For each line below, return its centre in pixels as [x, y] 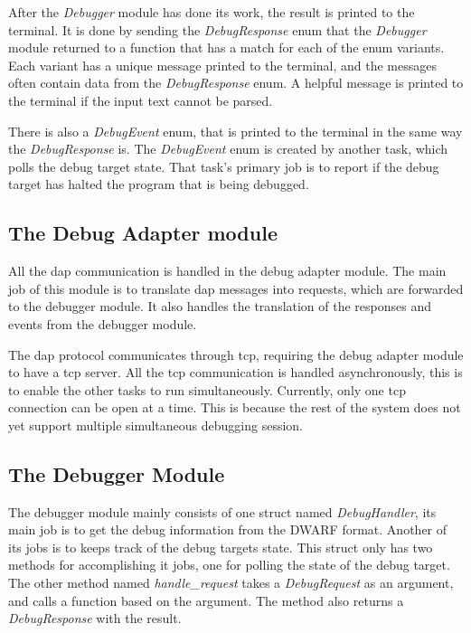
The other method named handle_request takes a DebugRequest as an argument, [231, 583]
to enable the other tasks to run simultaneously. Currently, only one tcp [207, 389]
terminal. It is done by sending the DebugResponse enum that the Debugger [217, 29]
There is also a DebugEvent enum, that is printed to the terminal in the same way [235, 131]
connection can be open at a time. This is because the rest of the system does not [235, 407]
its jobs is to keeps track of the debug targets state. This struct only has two [221, 547]
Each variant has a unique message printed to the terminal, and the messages [223, 65]
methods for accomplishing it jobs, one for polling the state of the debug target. [229, 565]
